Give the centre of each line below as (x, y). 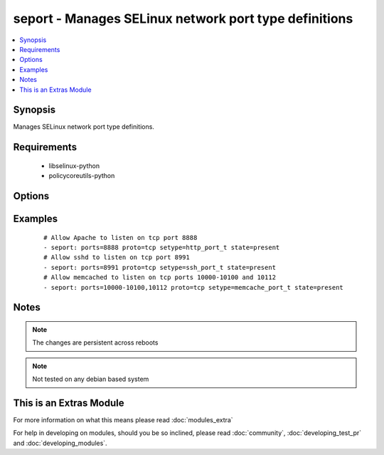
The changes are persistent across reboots (95, 342)
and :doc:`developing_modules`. (60, 443)
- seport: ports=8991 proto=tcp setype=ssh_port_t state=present (160, 267)
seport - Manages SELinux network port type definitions (183, 19)
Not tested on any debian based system (91, 379)
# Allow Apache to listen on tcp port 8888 (121, 237)
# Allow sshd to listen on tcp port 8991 (117, 257)
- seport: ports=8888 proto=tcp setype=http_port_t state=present (162, 248)
